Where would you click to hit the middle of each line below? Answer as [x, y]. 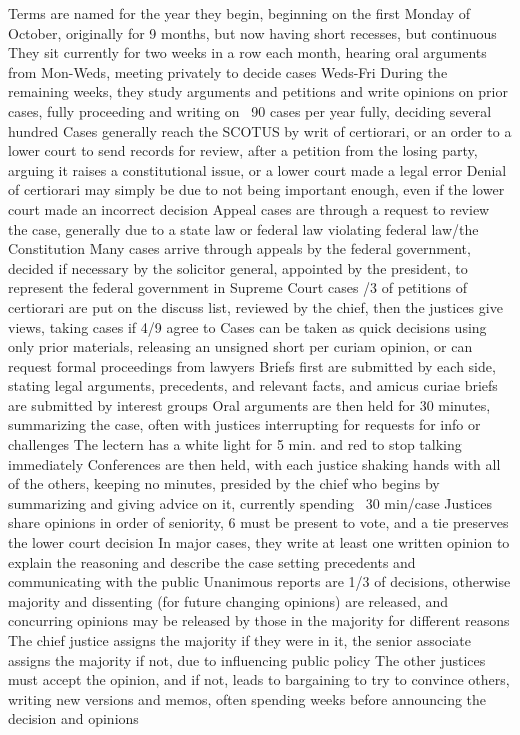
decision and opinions [73, 718]
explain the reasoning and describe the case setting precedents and [212, 561]
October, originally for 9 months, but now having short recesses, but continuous [252, 32]
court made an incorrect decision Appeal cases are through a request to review [249, 208]
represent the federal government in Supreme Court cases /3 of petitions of [238, 287]
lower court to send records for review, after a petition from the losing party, [243, 150]
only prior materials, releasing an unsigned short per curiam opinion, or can [240, 346]
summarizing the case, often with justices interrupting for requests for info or [244, 424]
